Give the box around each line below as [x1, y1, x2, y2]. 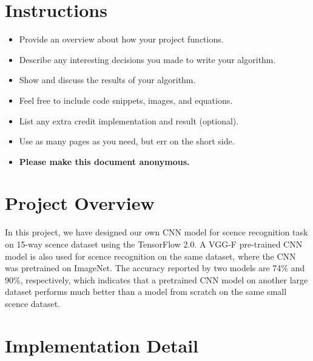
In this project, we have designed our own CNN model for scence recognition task [5, 226, 308, 238]
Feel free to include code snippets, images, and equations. [19, 93, 233, 106]
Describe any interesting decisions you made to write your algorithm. [19, 53, 276, 66]
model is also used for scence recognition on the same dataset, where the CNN [5, 249, 296, 262]
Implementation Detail [5, 332, 199, 357]
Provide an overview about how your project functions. [19, 33, 224, 46]
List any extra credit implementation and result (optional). [19, 114, 239, 127]
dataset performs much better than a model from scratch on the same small [5, 285, 287, 298]
